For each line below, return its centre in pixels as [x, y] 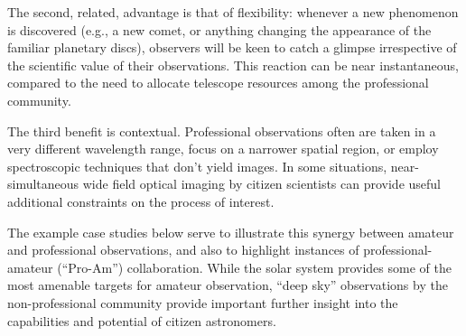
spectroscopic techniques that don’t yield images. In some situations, [197, 166]
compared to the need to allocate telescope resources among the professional [218, 83]
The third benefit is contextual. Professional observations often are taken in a [222, 131]
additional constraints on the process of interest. [141, 201]
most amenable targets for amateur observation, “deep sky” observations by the [228, 285]
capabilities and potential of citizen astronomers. [142, 320]
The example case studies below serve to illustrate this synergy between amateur [231, 232]
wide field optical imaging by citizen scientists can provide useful [261, 184]
